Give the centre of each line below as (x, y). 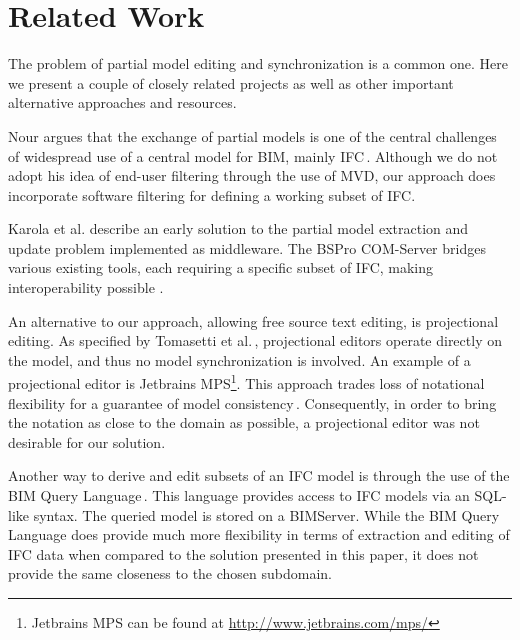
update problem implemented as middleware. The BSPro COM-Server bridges (247, 247)
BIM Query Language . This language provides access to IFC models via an (239, 495)
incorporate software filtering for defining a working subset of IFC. (212, 194)
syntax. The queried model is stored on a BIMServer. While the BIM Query (266, 514)
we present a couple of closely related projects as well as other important (231, 82)
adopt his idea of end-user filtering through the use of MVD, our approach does (252, 175)
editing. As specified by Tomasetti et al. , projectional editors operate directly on (255, 340)
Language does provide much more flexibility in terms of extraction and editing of (259, 534)
